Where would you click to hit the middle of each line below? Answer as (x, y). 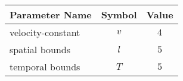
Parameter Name (51, 14)
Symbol (119, 14)
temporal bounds (45, 67)
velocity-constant (45, 32)
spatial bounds (40, 49)
